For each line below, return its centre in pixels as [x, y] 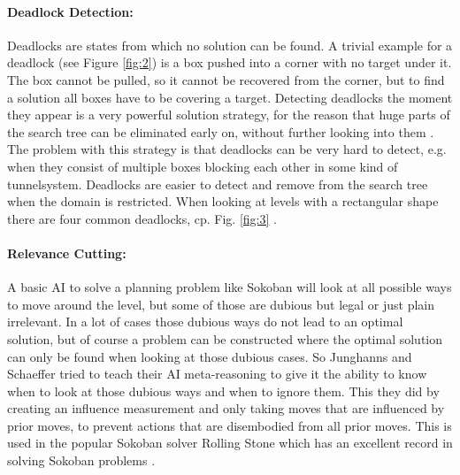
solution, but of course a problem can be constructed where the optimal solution [225, 338]
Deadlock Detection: [70, 11]
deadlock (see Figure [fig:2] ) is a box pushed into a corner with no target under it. [230, 62]
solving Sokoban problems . [81, 460]
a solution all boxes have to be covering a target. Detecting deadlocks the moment [230, 97]
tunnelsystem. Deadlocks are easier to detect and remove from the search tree [218, 184]
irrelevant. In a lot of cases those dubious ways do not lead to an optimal [205, 322]
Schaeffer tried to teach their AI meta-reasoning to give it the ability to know [217, 374]
